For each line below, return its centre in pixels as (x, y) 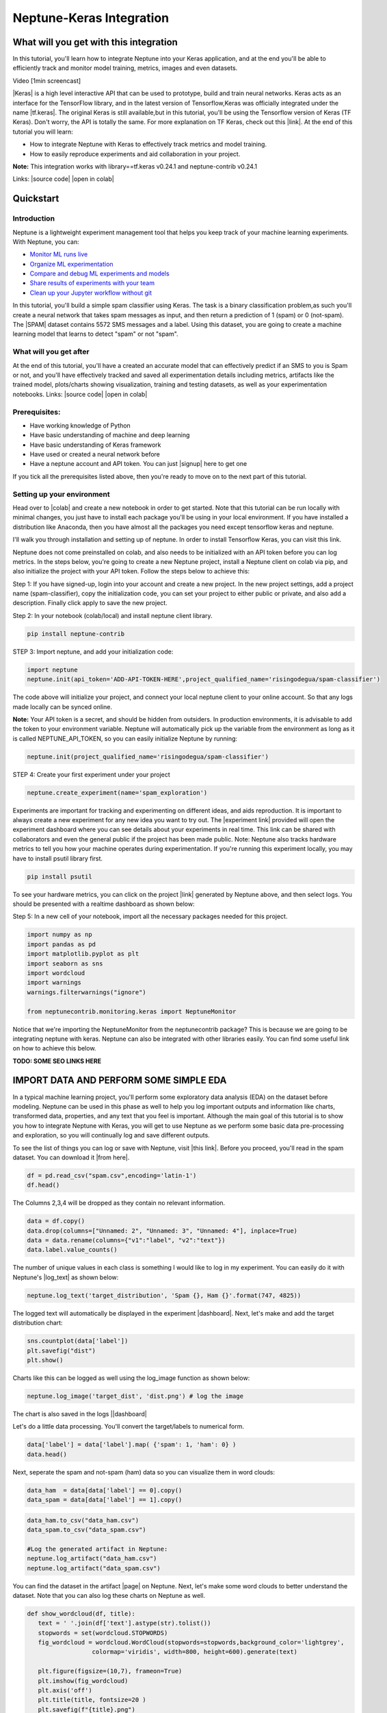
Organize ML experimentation (71, 264)
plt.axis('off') (65, 1690)
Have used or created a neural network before (95, 454)
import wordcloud (56, 973)
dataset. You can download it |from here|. (71, 1157)
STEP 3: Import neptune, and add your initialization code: (93, 652)
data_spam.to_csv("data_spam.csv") (86, 1529)
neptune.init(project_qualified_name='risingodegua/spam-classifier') (148, 756)
